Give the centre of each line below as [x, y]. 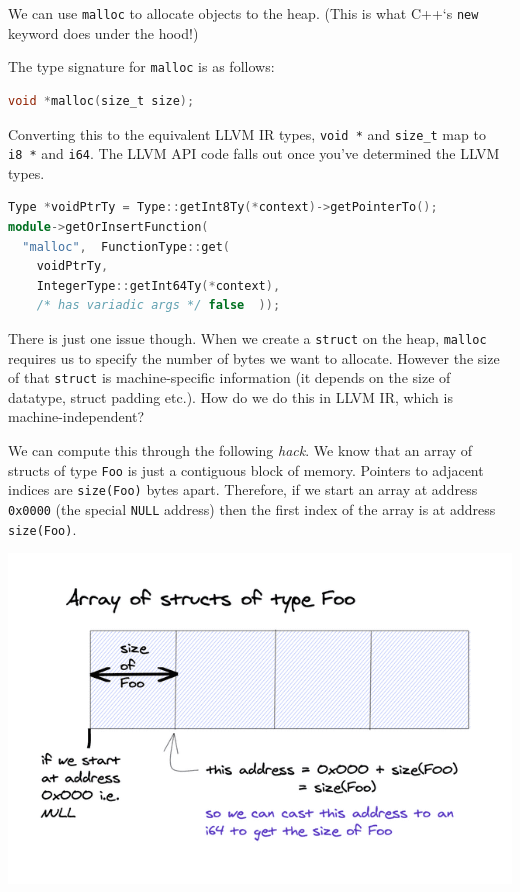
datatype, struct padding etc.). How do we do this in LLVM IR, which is [230, 396]
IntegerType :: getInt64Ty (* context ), [158, 285]
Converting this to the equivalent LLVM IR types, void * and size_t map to [247, 133]
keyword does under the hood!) [103, 32]
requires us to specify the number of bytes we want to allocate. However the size [254, 357]
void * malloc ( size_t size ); [101, 100]
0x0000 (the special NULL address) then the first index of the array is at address [252, 508]
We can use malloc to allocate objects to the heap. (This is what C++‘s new [243, 13]
